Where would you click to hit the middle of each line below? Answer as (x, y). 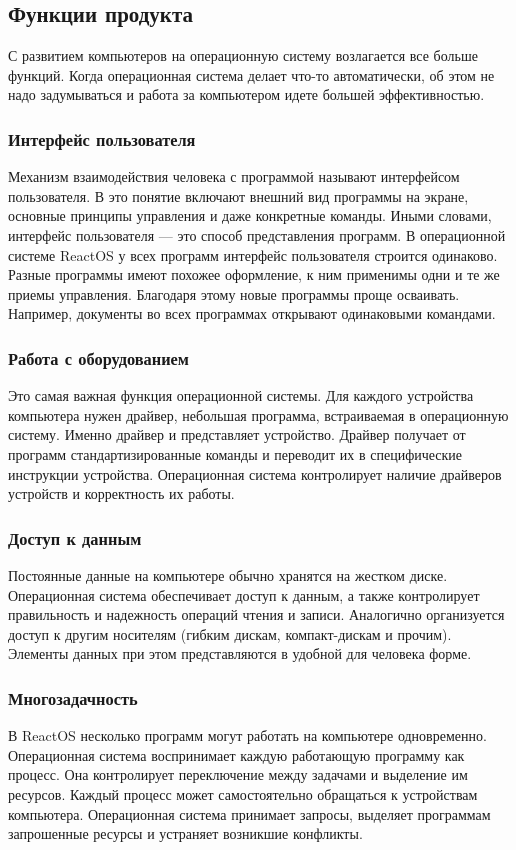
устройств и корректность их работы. (121, 493)
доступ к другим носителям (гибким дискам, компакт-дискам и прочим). (230, 633)
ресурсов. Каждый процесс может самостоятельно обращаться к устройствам (243, 793)
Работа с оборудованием (98, 357)
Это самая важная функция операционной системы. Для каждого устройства (241, 395)
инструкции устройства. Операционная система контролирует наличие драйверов (255, 473)
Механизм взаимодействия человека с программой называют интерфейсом (234, 176)
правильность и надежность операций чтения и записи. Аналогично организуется (256, 614)
